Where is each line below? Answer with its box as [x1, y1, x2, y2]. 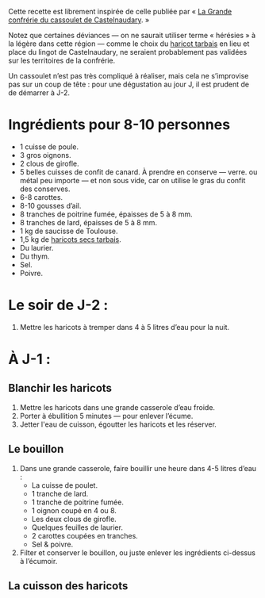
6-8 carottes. [19, 192, 63, 201]
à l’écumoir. [19, 556, 58, 565]
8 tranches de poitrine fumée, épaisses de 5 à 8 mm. [19, 209, 193, 219]
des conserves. [19, 184, 71, 194]
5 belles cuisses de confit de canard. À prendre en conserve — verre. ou [19, 167, 258, 177]
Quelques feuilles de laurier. [31, 523, 123, 532]
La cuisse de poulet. [31, 480, 98, 490]
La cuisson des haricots [8, 579, 129, 593]
